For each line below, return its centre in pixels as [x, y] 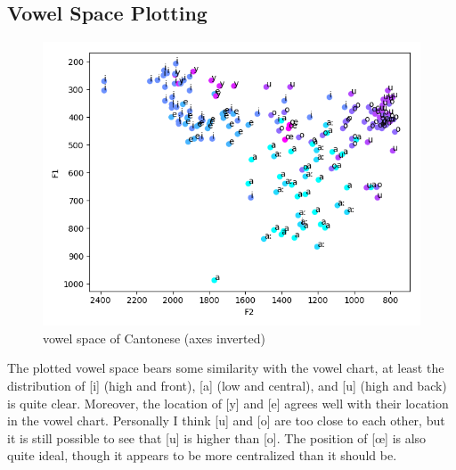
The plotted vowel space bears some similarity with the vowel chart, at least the [226, 368]
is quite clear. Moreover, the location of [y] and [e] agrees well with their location [228, 403]
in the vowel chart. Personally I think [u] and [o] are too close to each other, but [226, 421]
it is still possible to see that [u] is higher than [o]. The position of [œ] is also [217, 437]
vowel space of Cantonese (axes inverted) [154, 338]
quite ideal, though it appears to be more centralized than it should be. [202, 455]
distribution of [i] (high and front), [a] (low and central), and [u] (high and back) [227, 385]
